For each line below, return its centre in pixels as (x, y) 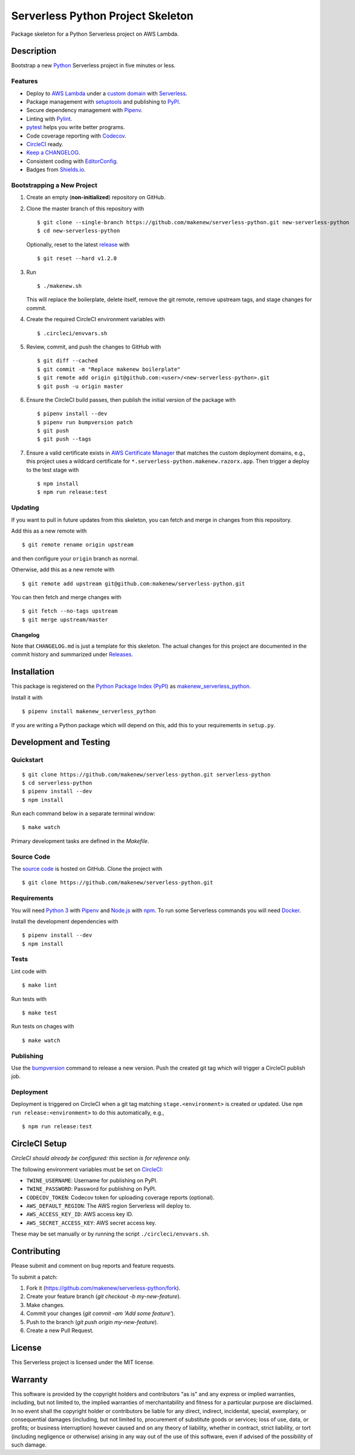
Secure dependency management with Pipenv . (85, 110)
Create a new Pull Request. (60, 1330)
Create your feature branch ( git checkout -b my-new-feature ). (104, 1296)
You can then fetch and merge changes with (67, 597)
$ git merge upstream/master (65, 619)
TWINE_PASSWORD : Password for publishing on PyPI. (91, 1189)
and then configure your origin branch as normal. (75, 558)
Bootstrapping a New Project (54, 185)
